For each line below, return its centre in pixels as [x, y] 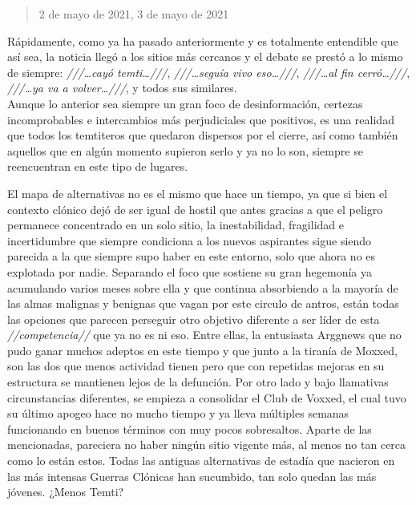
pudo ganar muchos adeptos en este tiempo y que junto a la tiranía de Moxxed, [202, 350]
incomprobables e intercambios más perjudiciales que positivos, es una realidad [201, 119]
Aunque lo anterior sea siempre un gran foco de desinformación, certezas [185, 103]
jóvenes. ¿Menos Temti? [66, 492]
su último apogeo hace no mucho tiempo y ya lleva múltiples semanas [178, 413]
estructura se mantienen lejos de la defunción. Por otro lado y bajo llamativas [198, 382]
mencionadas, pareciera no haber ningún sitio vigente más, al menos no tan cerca [207, 444]
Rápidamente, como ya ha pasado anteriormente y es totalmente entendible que [203, 40]
